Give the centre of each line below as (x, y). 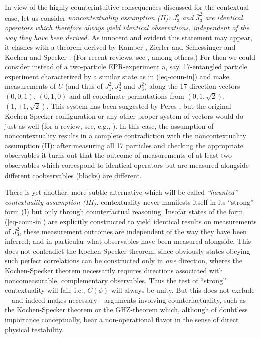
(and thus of (84, 86)
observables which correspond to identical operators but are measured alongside (127, 165)
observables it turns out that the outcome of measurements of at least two (118, 155)
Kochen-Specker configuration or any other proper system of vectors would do (124, 116)
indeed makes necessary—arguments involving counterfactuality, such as (136, 300)
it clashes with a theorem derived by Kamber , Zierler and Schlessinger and (120, 47)
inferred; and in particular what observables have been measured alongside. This (128, 241)
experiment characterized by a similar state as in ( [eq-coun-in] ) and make (117, 76)
